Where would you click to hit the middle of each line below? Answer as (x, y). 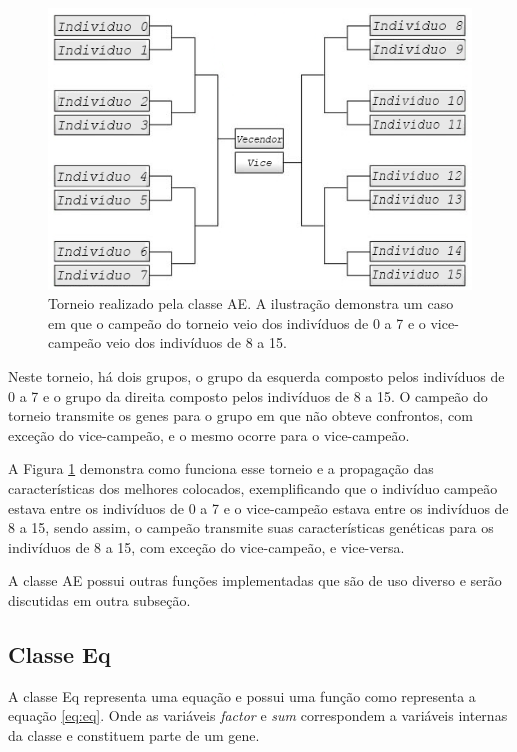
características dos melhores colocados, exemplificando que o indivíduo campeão (253, 487)
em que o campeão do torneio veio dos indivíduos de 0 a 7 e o (237, 322)
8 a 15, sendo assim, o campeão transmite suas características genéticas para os (251, 527)
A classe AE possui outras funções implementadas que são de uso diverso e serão (255, 580)
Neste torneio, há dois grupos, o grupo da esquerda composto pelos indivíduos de (256, 375)
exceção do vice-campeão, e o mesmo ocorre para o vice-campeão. (209, 434)
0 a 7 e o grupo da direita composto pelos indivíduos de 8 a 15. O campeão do (248, 395)
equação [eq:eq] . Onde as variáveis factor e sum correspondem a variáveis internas (258, 715)
